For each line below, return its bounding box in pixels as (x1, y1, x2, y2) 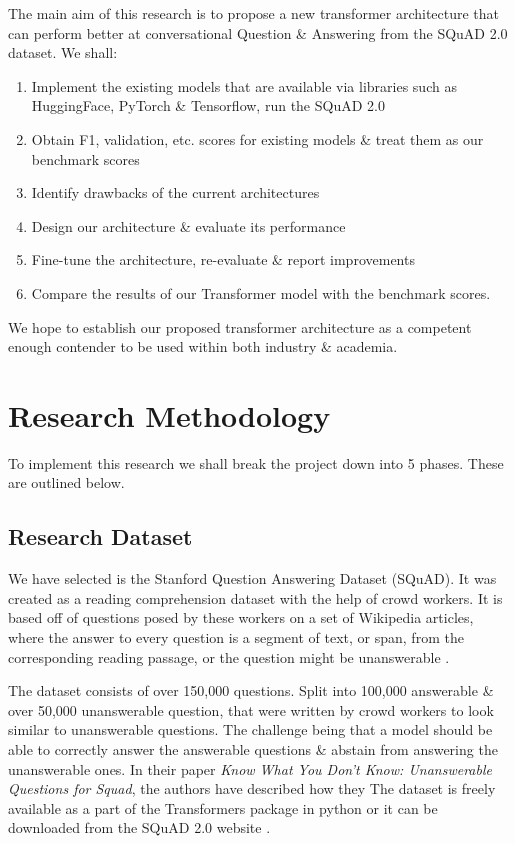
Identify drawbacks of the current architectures (31, 182, 320, 203)
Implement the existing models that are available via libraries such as (31, 75, 457, 96)
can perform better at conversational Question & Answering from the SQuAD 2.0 (8, 22, 508, 43)
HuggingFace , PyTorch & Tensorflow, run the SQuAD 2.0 (31, 95, 385, 116)
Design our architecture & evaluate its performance (31, 215, 346, 236)
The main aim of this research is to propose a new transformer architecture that (8, 3, 500, 23)
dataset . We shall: (8, 42, 118, 63)
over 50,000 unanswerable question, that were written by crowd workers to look (8, 699, 494, 720)
